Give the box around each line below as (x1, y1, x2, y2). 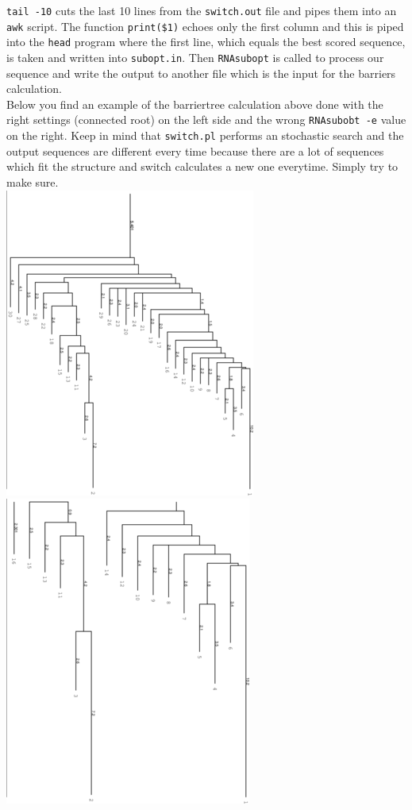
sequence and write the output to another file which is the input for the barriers (6, 64, 396, 81)
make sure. (6, 173, 59, 190)
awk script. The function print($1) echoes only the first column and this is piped (6, 17, 404, 34)
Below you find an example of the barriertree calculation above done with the (6, 95, 383, 112)
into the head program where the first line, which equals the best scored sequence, (6, 33, 406, 50)
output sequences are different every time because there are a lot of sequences (6, 142, 384, 159)
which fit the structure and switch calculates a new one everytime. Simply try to (6, 158, 399, 175)
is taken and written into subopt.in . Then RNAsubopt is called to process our (6, 48, 384, 65)
